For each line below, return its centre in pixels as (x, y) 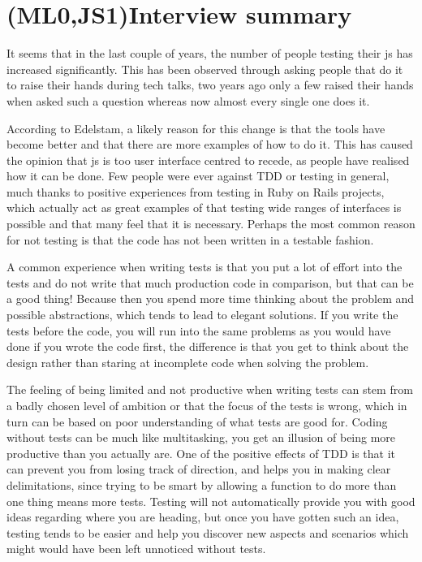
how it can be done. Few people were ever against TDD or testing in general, (198, 176)
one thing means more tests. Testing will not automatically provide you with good (211, 501)
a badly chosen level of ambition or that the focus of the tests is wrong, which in (207, 405)
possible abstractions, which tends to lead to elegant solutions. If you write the (202, 315)
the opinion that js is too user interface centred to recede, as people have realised (208, 160)
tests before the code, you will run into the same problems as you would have (199, 330)
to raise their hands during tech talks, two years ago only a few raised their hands (210, 85)
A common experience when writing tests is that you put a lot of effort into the (205, 267)
